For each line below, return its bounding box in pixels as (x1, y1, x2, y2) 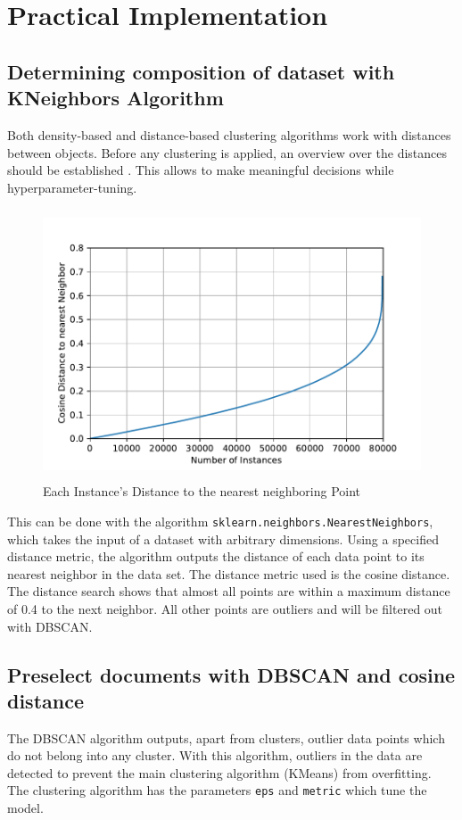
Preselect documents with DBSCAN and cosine (7, 660, 456, 688)
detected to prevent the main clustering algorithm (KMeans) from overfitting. (7, 763, 432, 782)
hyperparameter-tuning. (7, 178, 137, 196)
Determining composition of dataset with (7, 57, 395, 85)
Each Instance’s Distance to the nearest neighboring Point (43, 482, 361, 501)
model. (7, 799, 44, 817)
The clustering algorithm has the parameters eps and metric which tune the (7, 781, 427, 799)
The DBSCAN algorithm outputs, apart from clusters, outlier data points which (7, 728, 445, 747)
